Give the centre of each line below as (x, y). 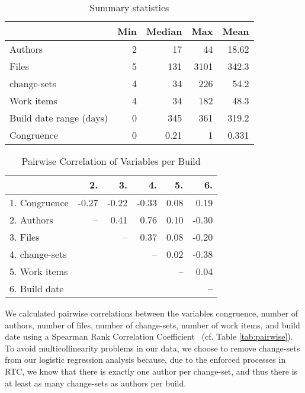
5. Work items (39, 271)
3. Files (25, 237)
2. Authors (31, 220)
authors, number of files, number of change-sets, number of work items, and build (152, 325)
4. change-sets (38, 254)
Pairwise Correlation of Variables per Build (111, 161)
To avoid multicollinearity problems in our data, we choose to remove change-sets (152, 348)
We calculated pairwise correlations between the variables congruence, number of (152, 313)
